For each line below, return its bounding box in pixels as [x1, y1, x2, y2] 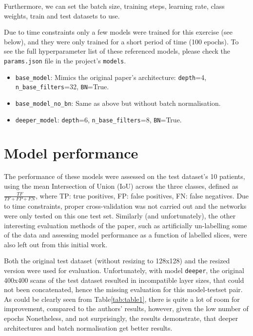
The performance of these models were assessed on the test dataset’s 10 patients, [4, 171, 245, 181]
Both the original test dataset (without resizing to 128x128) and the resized [4, 256, 230, 266]
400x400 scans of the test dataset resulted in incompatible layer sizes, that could [4, 275, 244, 285]
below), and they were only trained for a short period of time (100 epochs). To [4, 36, 239, 46]
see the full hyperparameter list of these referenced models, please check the [4, 46, 231, 56]
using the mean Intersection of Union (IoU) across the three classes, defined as [4, 180, 238, 191]
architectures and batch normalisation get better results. [4, 322, 173, 333]
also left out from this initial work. [4, 239, 107, 249]
